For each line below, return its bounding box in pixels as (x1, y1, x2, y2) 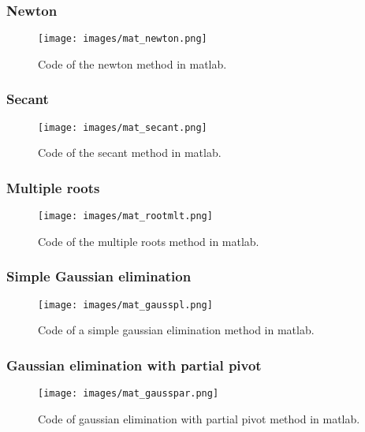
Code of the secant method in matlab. (38, 144, 222, 161)
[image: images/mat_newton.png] (38, 33, 207, 45)
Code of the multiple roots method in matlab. (38, 233, 259, 249)
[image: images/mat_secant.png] (38, 121, 207, 133)
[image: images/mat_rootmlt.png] (38, 210, 213, 222)
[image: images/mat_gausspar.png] (38, 388, 219, 400)
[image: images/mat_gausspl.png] (38, 299, 213, 311)
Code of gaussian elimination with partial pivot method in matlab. (38, 410, 360, 426)
